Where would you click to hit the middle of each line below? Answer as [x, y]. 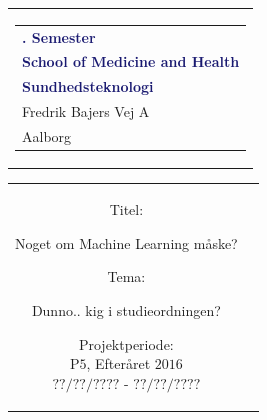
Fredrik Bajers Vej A [86, 111]
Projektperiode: [126, 343]
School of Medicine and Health [131, 61]
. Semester [59, 36]
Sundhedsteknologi [88, 86]
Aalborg [47, 135]
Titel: [126, 209]
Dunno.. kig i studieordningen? [126, 310]
